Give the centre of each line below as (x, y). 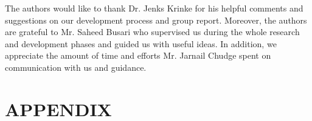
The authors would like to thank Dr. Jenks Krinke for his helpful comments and (154, 8)
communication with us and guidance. (76, 67)
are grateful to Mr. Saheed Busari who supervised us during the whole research (152, 32)
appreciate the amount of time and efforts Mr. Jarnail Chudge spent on (138, 55)
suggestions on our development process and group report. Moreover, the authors (156, 20)
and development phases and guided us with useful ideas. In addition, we (141, 43)
